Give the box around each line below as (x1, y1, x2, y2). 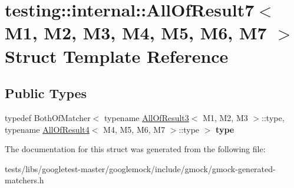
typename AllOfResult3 (104, 111, 189, 123)
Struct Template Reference (5, 43, 229, 68)
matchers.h (5, 174, 44, 186)
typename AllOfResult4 (5, 123, 90, 135)
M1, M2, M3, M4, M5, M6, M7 (5, 21, 267, 45)
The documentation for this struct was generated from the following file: (5, 143, 266, 155)
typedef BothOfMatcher (5, 111, 91, 123)
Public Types (5, 84, 87, 102)
